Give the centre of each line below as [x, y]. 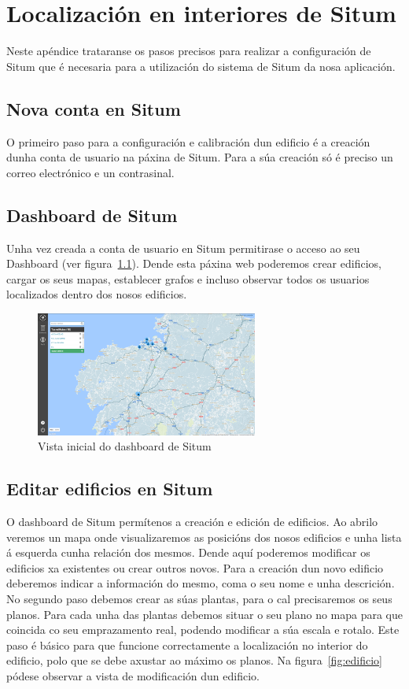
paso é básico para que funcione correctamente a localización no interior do [187, 645]
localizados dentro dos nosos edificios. [97, 294]
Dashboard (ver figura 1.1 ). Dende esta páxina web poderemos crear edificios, [194, 263]
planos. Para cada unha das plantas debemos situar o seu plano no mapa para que [205, 614]
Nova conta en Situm [94, 108]
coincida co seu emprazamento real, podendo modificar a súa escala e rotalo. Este [203, 630]
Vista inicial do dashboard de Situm [125, 446]
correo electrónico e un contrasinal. [90, 172]
